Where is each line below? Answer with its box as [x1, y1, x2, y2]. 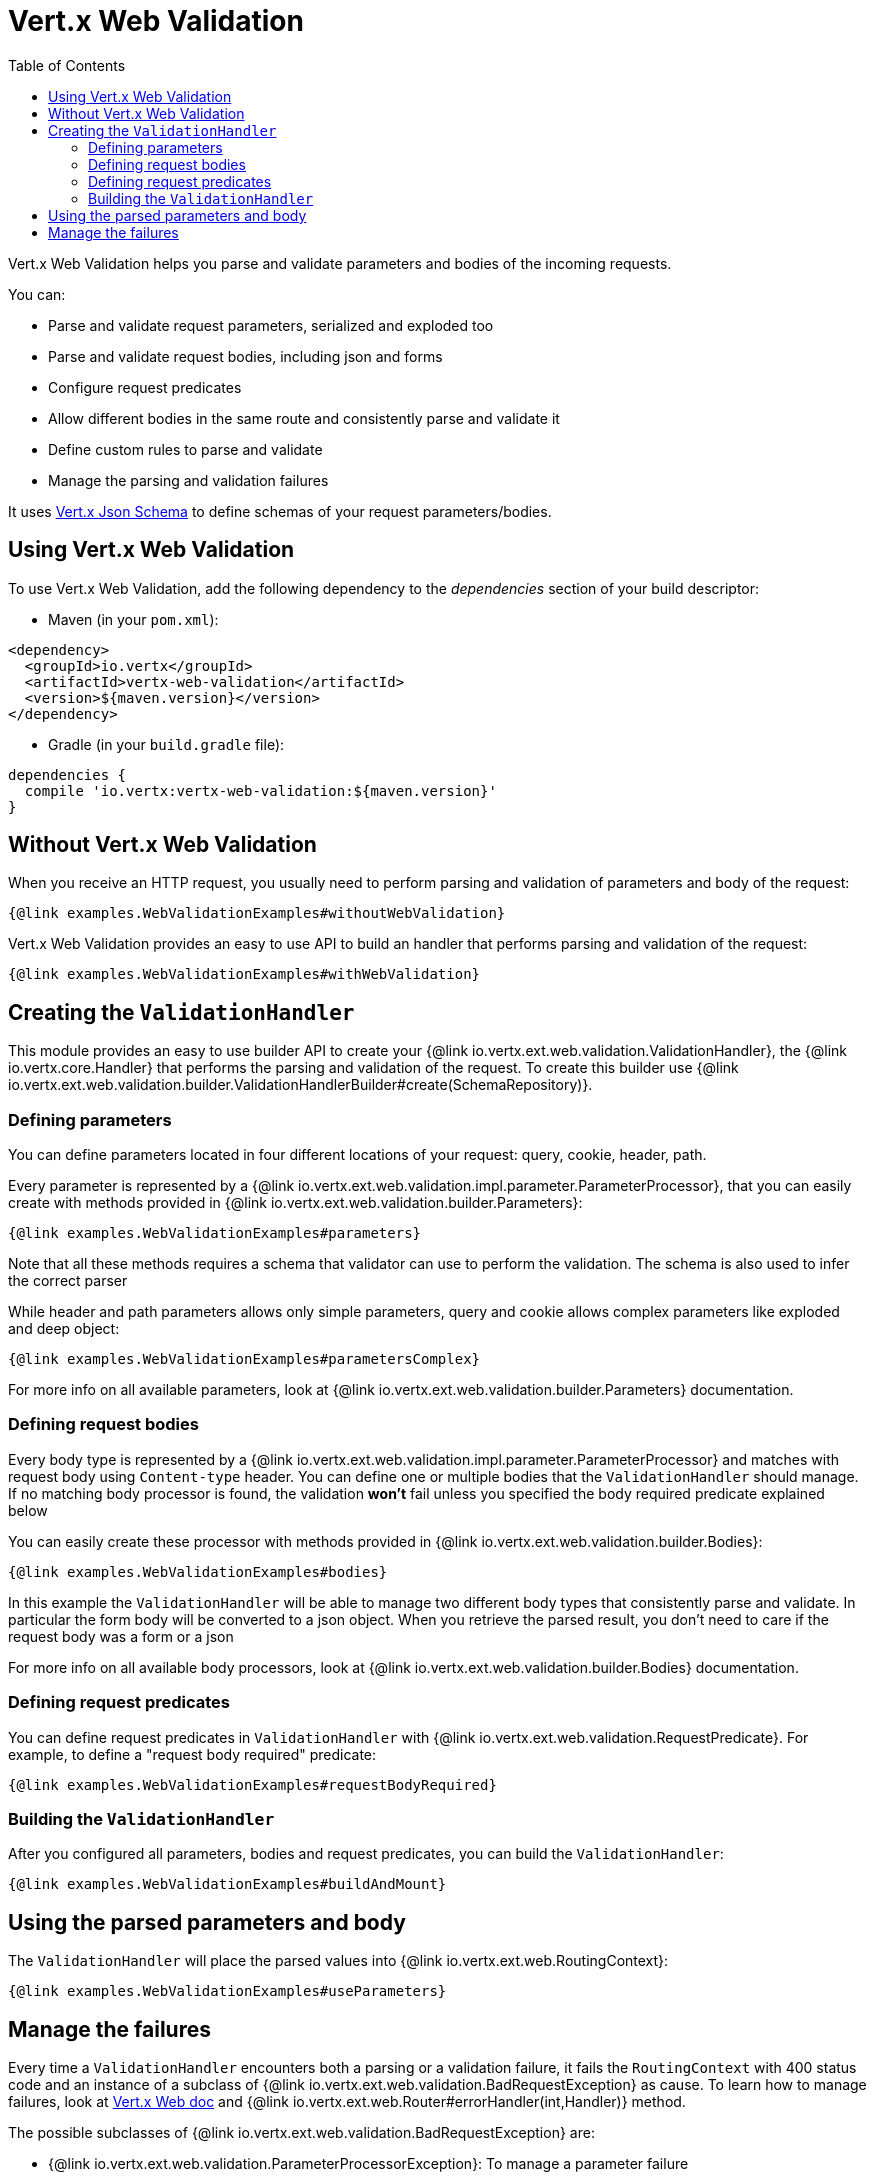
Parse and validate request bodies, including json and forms [48, 347, 443, 365]
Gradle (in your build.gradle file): [48, 735, 285, 753]
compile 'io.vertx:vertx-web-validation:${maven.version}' [24, 782, 497, 799]
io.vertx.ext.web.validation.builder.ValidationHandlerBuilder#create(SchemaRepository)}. [8, 1076, 593, 1094]
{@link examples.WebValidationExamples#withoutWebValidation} [8, 905, 506, 922]
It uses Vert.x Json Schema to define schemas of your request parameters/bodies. [8, 502, 552, 520]
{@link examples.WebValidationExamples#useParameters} [8, 1983, 447, 2000]
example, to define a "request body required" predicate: [8, 1745, 377, 1763]
